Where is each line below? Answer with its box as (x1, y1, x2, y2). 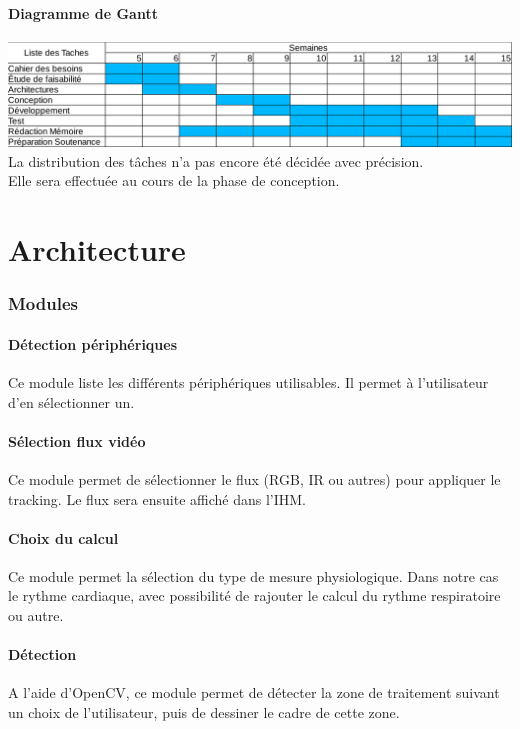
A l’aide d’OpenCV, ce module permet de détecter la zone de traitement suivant (8, 682, 500, 703)
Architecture (8, 229, 186, 270)
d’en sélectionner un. (8, 391, 135, 412)
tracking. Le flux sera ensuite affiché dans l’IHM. (8, 488, 306, 509)
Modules (8, 291, 78, 316)
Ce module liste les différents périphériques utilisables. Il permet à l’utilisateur (8, 371, 489, 392)
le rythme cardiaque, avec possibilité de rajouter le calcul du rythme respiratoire (8, 585, 501, 606)
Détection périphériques (8, 333, 178, 354)
